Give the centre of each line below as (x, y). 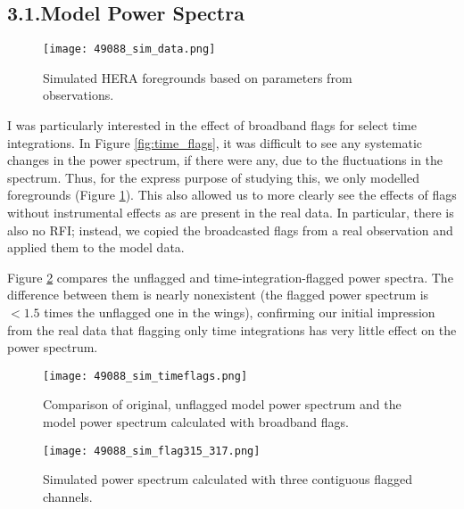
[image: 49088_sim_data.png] (129, 49)
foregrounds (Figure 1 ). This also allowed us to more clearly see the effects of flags (232, 195)
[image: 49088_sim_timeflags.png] (145, 376)
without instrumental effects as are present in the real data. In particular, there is (231, 213)
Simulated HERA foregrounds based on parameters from (198, 77)
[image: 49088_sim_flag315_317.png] (152, 451)
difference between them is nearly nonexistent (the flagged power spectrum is (218, 295)
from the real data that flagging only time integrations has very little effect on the (232, 329)
